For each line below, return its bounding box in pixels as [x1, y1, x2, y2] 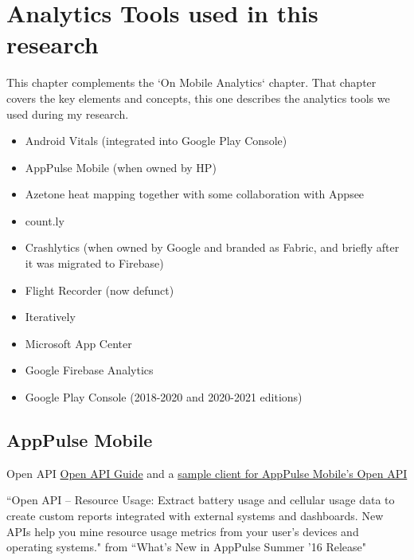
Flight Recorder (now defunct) [25, 281, 174, 298]
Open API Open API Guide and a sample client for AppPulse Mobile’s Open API [6, 464, 408, 481]
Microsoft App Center [25, 335, 132, 351]
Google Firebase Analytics [25, 362, 154, 378]
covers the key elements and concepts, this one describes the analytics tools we [6, 89, 390, 106]
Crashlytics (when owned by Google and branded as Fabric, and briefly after [25, 239, 400, 256]
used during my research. [6, 105, 129, 122]
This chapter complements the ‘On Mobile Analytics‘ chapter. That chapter [6, 74, 377, 91]
